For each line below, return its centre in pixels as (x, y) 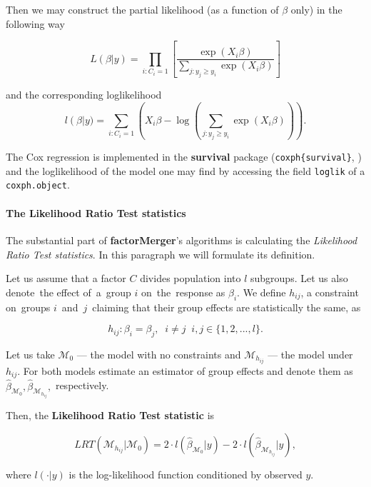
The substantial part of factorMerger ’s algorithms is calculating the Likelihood (182, 240)
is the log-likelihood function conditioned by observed (185, 475)
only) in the (316, 9)
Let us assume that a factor (66, 278)
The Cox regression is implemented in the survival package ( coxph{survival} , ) (184, 157)
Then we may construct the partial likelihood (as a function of (142, 9)
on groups (28, 307)
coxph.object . (38, 185)
